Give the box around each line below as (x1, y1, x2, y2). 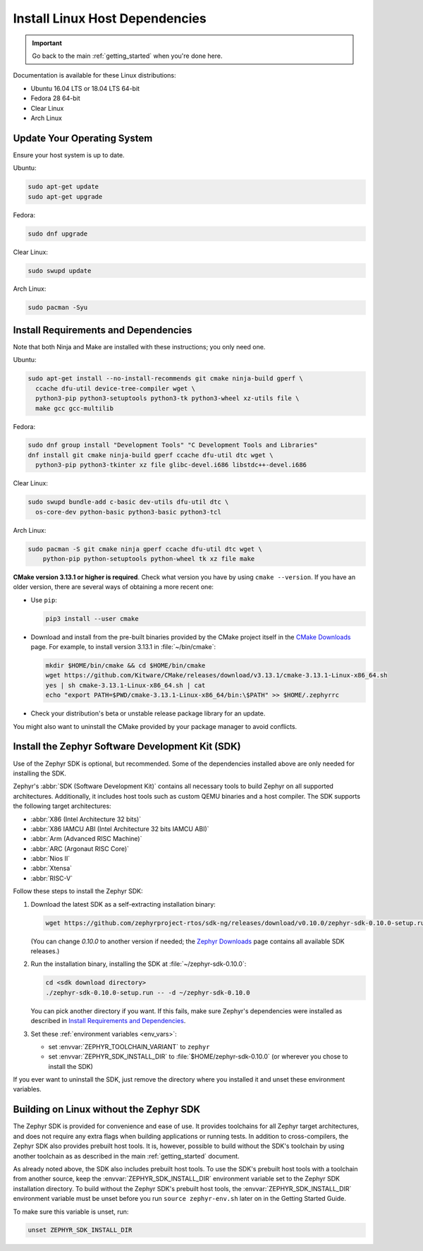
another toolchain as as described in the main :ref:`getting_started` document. (13, 1152, 240, 1160)
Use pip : (30, 596, 58, 604)
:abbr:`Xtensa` (30, 864, 73, 873)
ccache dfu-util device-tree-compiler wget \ (35, 385, 195, 392)
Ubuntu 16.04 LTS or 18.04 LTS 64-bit (30, 84, 140, 92)
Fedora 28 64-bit (30, 94, 80, 102)
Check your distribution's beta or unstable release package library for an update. (30, 709, 266, 718)
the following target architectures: (13, 802, 112, 811)
